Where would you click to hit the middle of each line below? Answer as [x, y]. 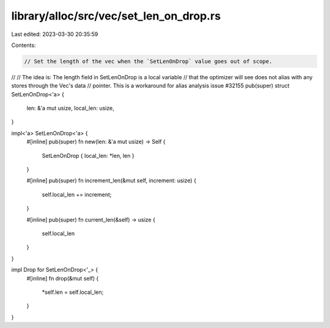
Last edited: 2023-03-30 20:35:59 [55, 34]
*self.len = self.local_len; [73, 292]
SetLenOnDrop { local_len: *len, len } [88, 155]
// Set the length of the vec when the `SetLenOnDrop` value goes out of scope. [148, 61]
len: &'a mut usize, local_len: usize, [70, 108]
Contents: [24, 45]
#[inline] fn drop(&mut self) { [63, 278]
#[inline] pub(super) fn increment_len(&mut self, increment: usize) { [112, 180]
